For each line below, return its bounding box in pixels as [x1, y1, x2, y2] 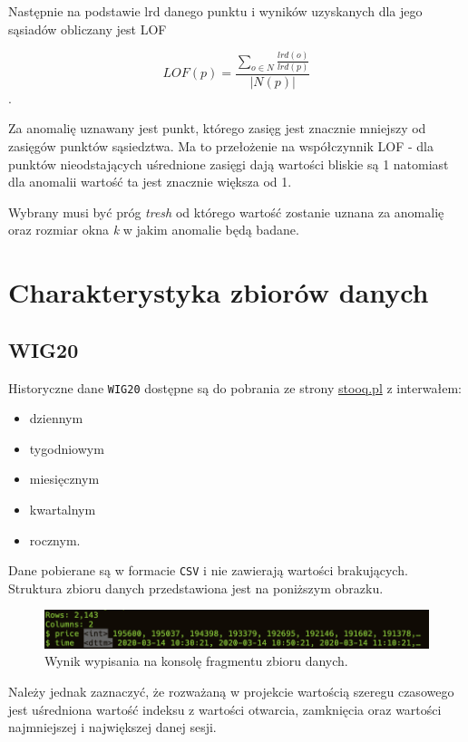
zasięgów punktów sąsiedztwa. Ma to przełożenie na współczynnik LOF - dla [8, 137, 434, 156]
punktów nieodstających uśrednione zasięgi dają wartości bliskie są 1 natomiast [8, 154, 449, 173]
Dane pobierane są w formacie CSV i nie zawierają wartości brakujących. [8, 561, 408, 580]
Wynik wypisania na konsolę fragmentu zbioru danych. [44, 651, 348, 670]
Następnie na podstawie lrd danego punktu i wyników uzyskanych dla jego [8, 2, 423, 20]
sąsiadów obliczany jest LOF [8, 19, 167, 38]
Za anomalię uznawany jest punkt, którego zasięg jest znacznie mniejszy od [8, 119, 426, 138]
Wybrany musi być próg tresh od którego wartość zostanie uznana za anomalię [8, 202, 444, 221]
